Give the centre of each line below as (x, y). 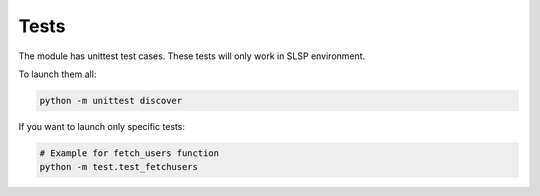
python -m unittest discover (111, 100)
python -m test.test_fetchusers (119, 167)
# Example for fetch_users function (129, 153)
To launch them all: (57, 74)
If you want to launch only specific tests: (101, 126)
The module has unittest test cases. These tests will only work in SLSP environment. (192, 56)
